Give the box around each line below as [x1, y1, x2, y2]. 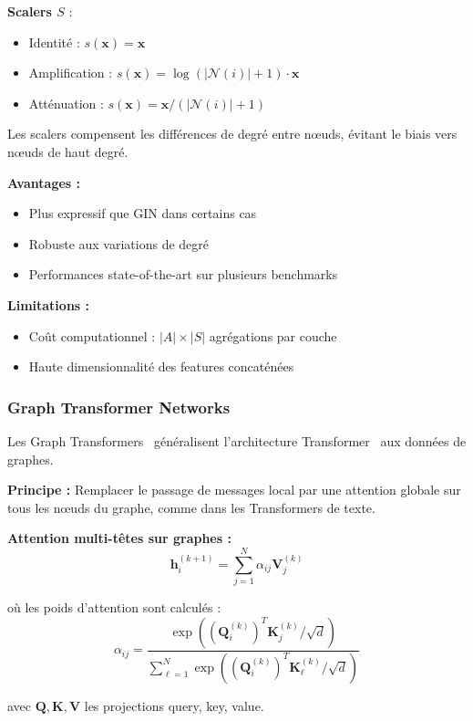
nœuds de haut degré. [7, 141, 129, 161]
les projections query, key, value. [84, 695, 264, 715]
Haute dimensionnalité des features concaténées [28, 357, 294, 376]
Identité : [28, 32, 80, 51]
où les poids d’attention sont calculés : [7, 598, 221, 617]
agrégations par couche [209, 326, 337, 345]
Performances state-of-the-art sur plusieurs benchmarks [28, 265, 338, 284]
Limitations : [7, 295, 90, 314]
